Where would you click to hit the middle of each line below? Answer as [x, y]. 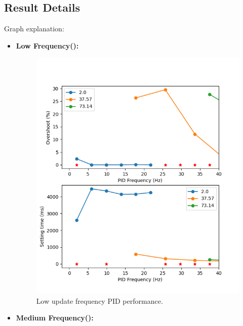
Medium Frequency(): [55, 318]
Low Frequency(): [47, 45]
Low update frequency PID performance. [99, 300]
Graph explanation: [34, 29]
